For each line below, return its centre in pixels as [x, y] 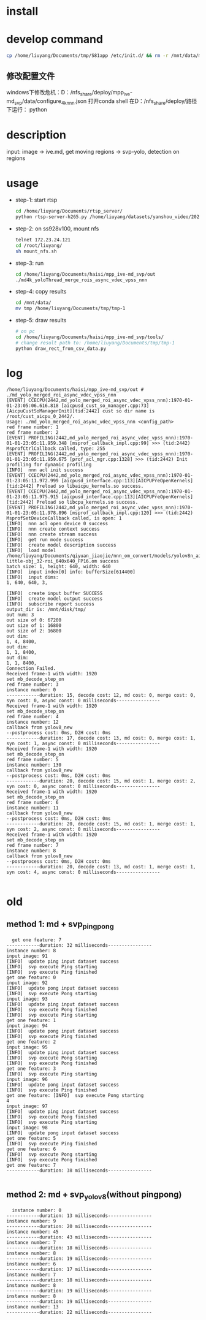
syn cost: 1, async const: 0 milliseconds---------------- [83, 743]
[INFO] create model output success [55, 599]
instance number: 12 [33, 722]
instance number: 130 [34, 765]
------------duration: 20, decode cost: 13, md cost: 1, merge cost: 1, [101, 867]
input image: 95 [27, 1047]
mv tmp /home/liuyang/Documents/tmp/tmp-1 [70, 309]
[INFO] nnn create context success [53, 529]
